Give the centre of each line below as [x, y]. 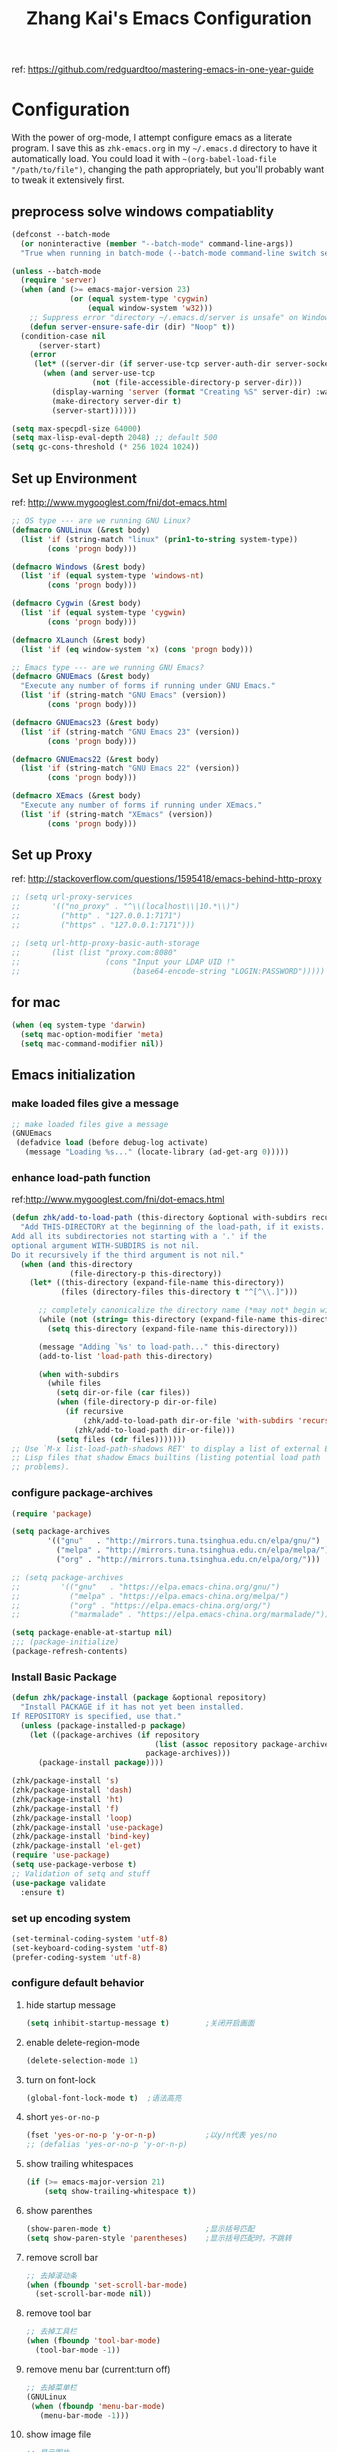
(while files [74, 1383]
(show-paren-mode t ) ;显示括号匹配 [140, 2228]
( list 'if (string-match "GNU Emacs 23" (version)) [130, 732]
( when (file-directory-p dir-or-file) [136, 1402]
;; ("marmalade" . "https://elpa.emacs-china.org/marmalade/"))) [172, 1615]
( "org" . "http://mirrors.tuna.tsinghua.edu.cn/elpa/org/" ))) [188, 1560]
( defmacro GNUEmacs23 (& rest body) [85, 722]
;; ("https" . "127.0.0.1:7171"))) [103, 925]
